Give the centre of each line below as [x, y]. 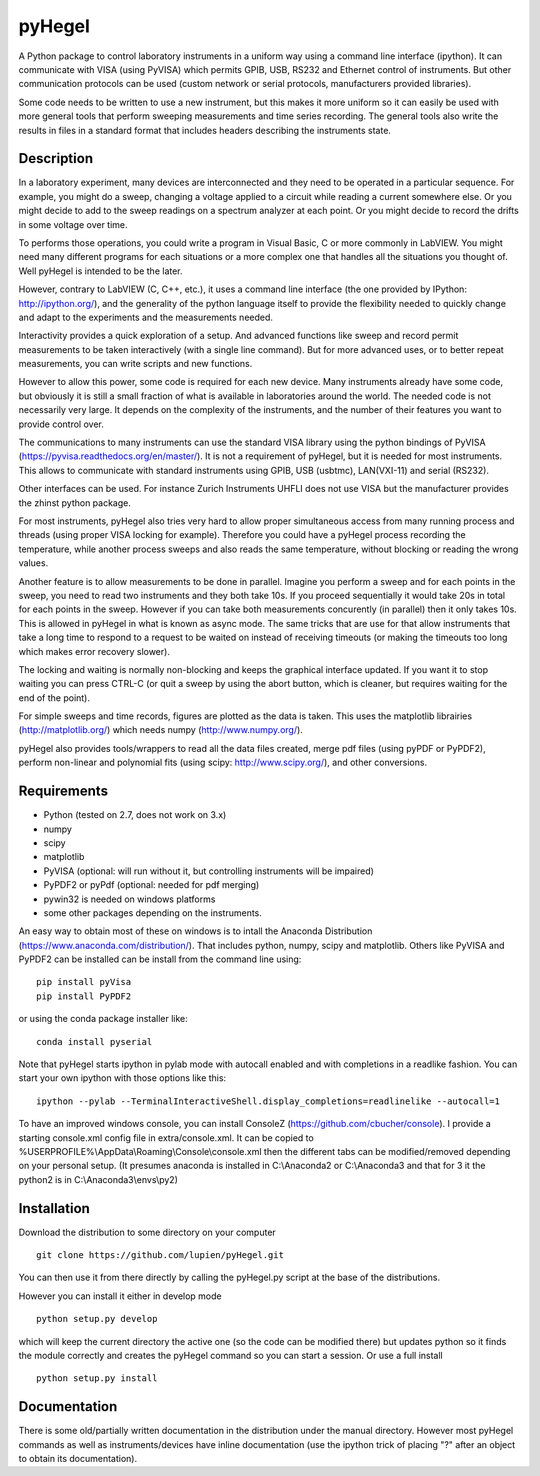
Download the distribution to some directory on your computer [147, 1232]
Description [56, 158]
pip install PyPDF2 [84, 996]
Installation [54, 1208]
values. [33, 563]
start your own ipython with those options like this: [122, 1078]
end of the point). [54, 697]
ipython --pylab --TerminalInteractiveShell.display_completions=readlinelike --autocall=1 [268, 1101]
